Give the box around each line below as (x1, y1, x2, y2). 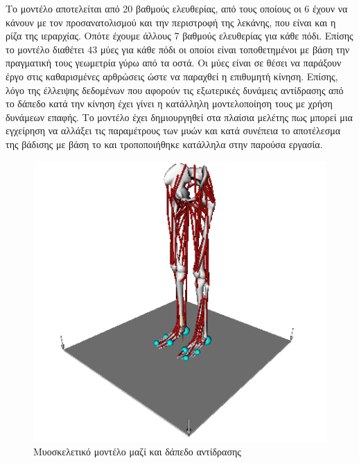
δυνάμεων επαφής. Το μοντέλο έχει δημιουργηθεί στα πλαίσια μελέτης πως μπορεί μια (6, 109, 353, 124)
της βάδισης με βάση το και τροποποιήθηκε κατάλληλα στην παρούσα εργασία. (6, 136, 323, 151)
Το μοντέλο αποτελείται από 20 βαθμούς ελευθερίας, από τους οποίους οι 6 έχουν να (6, 1, 348, 15)
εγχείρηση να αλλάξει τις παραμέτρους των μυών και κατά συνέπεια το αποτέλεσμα (6, 123, 341, 138)
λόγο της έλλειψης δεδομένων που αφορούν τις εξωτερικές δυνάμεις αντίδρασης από (6, 82, 344, 97)
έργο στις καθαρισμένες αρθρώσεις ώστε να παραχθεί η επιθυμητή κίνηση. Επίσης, (6, 69, 338, 83)
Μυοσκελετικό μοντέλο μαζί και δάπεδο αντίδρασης (33, 444, 241, 459)
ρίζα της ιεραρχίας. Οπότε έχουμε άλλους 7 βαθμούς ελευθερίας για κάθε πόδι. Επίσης (6, 28, 353, 43)
